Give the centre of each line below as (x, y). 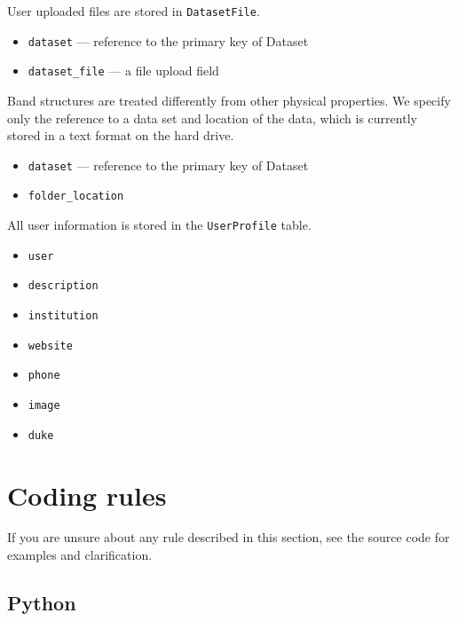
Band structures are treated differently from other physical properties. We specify (229, 100)
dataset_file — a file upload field (123, 71)
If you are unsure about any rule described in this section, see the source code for (229, 537)
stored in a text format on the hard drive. (121, 135)
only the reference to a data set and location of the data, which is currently (212, 118)
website (50, 346)
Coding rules (87, 495)
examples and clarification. (80, 555)
